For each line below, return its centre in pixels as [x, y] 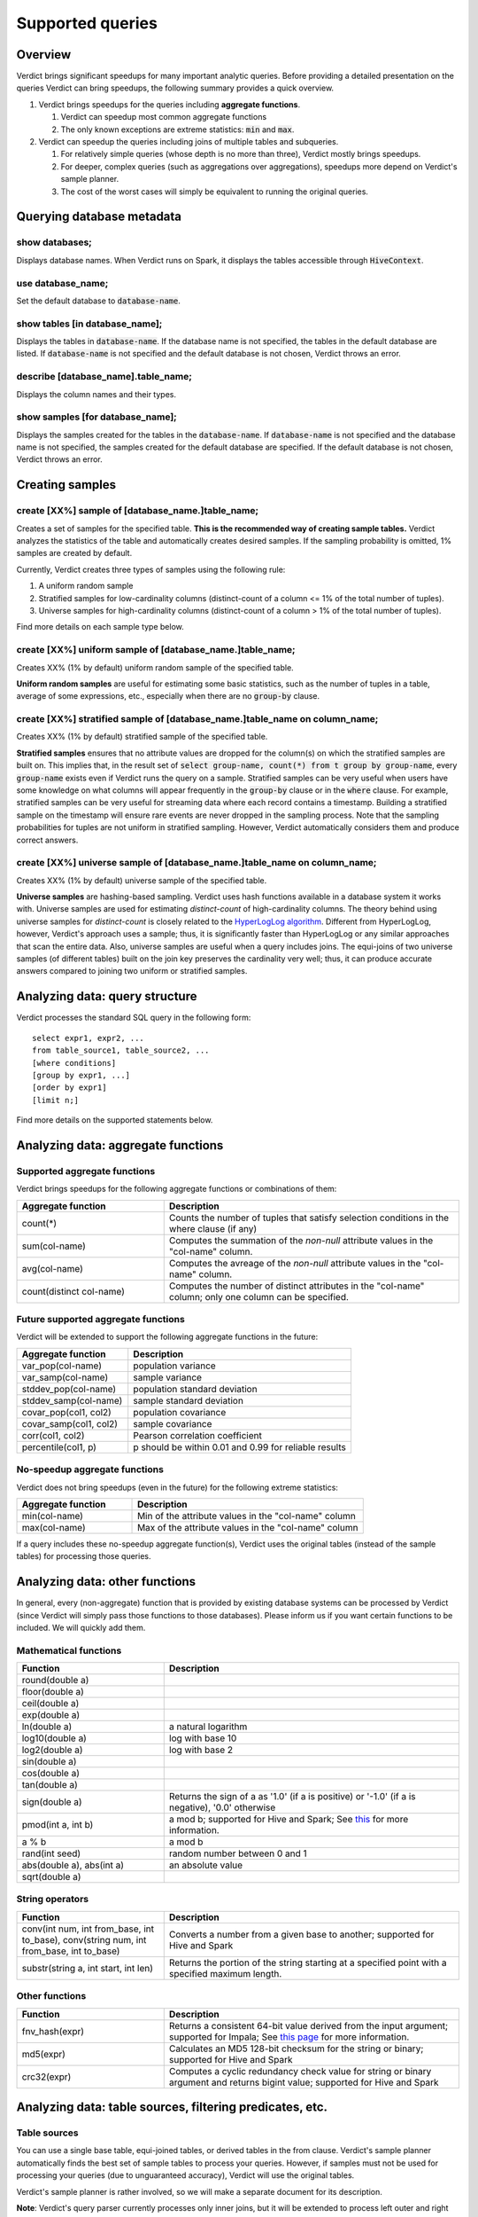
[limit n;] [56, 1100]
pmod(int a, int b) [58, 1825]
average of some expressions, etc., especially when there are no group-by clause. [168, 696]
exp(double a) [51, 1715]
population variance [174, 1366]
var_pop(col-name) [62, 1366]
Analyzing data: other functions [106, 1582]
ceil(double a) [50, 1704]
